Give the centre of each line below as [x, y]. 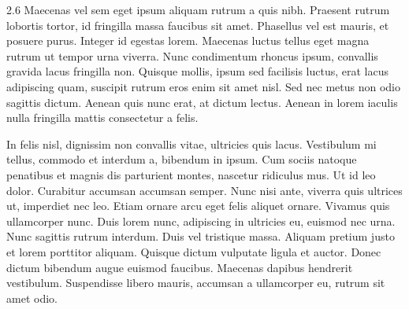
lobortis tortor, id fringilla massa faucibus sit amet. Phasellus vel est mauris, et [198, 25]
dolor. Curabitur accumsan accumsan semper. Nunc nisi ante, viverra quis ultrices [204, 190]
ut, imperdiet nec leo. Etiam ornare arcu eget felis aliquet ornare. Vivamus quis [198, 206]
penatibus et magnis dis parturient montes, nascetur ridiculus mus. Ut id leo [191, 174]
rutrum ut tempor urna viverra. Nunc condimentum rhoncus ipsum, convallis [192, 55]
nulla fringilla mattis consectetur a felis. [102, 118]
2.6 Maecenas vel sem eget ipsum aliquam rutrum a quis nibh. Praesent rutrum [198, 9]
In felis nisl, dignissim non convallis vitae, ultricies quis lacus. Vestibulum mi [191, 143]
